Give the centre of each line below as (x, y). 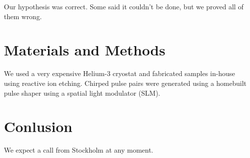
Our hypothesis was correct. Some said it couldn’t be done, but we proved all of (124, 6)
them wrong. (23, 16)
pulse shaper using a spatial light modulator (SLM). (82, 92)
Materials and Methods (85, 50)
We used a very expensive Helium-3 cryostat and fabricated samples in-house (120, 73)
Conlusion (38, 126)
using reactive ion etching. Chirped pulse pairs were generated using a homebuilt (125, 83)
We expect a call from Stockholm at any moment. (79, 150)
